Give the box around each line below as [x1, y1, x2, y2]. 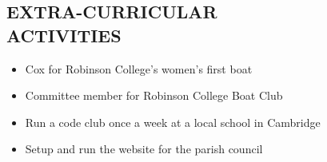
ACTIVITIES [6, 22, 122, 47]
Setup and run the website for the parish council [25, 140, 263, 157]
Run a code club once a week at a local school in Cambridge [25, 113, 321, 130]
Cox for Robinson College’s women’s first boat [25, 60, 253, 77]
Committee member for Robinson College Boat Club [25, 87, 283, 104]
